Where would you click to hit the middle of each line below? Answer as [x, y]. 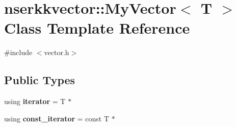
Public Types [40, 80]
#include [18, 52]
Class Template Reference [97, 28]
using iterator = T [35, 101]
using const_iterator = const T [57, 118]
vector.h [57, 52]
